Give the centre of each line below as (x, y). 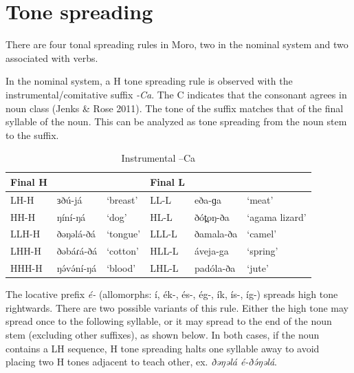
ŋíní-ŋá (71, 216)
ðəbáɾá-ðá (77, 251)
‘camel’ (262, 234)
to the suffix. (32, 135)
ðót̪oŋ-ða (212, 216)
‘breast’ (122, 199)
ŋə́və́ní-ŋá (77, 268)
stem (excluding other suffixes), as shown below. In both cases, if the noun (163, 334)
